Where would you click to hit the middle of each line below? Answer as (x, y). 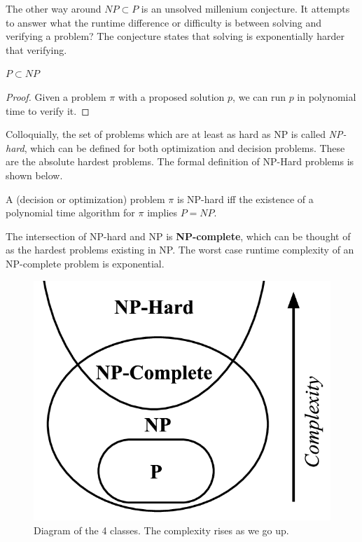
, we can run (259, 96)
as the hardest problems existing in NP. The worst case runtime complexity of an (180, 250)
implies (162, 213)
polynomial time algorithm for (70, 213)
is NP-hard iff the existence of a (245, 199)
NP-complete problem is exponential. (85, 263)
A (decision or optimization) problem (85, 199)
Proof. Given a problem (56, 96)
